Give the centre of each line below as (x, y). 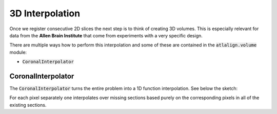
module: (18, 52)
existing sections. (28, 105)
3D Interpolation (45, 13)
